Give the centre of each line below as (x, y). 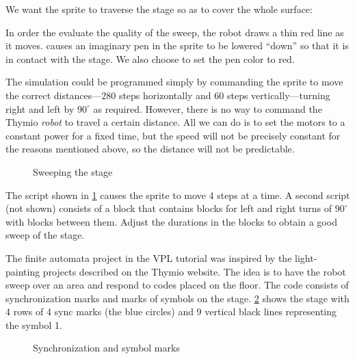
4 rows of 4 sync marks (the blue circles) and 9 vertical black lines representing (171, 311)
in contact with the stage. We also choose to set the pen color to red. (150, 58)
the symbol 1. (34, 324)
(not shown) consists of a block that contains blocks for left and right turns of (169, 208)
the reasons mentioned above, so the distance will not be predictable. (150, 149)
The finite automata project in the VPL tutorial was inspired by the (149, 257)
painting (23, 271)
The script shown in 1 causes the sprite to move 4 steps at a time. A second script (178, 195)
